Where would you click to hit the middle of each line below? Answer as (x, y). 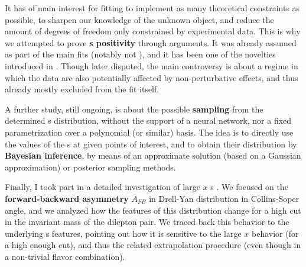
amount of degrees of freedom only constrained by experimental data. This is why (153, 31)
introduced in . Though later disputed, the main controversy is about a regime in (152, 65)
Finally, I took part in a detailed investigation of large (102, 187)
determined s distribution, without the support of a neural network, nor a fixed (148, 120)
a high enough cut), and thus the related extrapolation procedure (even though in (153, 245)
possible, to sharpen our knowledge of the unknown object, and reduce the (139, 19)
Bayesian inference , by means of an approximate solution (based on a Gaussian (153, 155)
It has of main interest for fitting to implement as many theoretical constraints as (152, 8)
